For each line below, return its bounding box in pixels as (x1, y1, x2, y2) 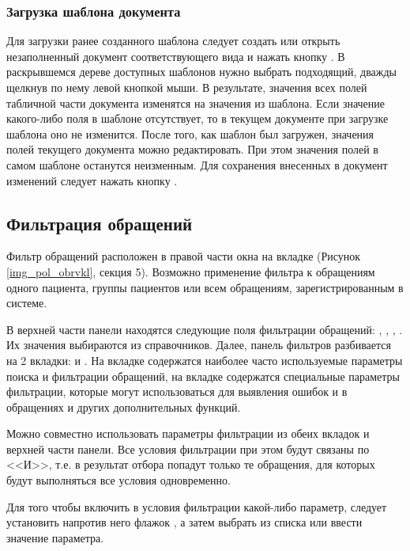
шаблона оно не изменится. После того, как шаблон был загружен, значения (6, 125, 374, 142)
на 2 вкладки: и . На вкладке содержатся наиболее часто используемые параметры (6, 351, 403, 368)
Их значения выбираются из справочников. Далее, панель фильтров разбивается (6, 336, 391, 353)
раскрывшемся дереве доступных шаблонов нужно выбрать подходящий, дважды (6, 63, 397, 80)
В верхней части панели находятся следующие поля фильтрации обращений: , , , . (6, 321, 403, 337)
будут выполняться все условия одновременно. (6, 472, 231, 488)
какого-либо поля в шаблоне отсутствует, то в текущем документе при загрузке (6, 110, 389, 127)
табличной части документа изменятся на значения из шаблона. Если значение (6, 94, 386, 111)
